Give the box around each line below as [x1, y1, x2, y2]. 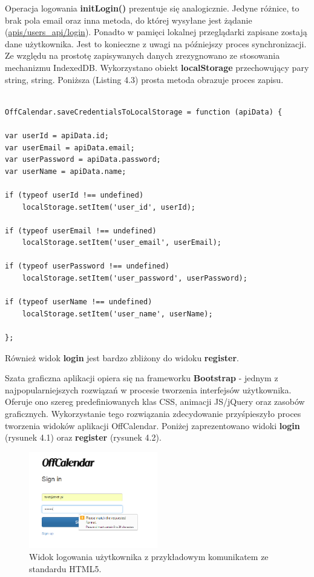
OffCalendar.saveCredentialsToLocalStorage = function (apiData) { [5, 107, 283, 116]
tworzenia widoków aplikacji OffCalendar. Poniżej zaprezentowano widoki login [5, 419, 300, 432]
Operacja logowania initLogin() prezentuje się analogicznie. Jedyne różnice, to [5, 2, 299, 14]
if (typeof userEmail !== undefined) [5, 226, 157, 235]
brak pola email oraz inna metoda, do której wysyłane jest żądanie [5, 13, 252, 26]
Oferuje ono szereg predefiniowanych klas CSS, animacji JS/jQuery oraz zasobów [5, 395, 305, 408]
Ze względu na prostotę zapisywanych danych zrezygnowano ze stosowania [5, 49, 280, 62]
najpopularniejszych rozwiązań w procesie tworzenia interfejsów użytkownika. [5, 383, 292, 396]
